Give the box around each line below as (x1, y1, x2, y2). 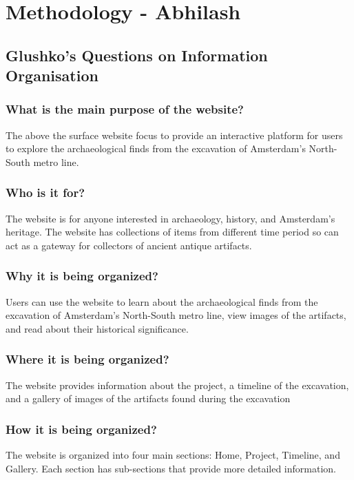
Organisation (6, 65, 98, 86)
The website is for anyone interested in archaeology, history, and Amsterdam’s (6, 211, 335, 225)
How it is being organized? (6, 420, 157, 437)
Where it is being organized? (6, 351, 169, 368)
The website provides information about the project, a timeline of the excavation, (6, 377, 349, 392)
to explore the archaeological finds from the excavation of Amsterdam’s (6, 141, 306, 156)
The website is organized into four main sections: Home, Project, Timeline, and (6, 448, 340, 462)
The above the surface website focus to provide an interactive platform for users (6, 127, 343, 142)
